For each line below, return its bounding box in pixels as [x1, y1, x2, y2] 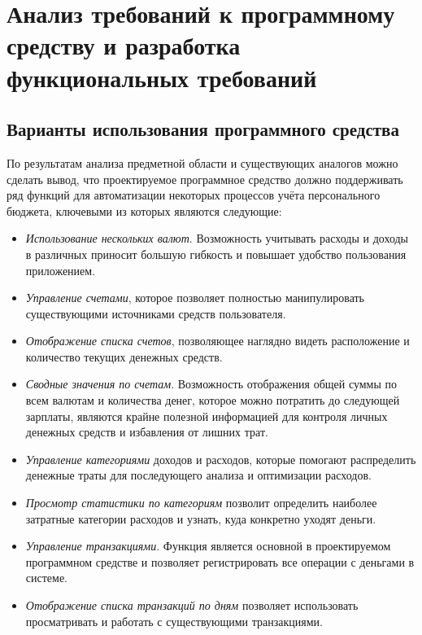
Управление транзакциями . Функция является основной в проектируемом [25, 537, 391, 554]
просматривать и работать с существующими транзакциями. [25, 612, 323, 629]
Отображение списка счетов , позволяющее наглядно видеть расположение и [25, 332, 410, 349]
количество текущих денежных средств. [25, 348, 223, 365]
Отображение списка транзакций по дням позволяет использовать [25, 597, 359, 614]
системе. [25, 569, 68, 586]
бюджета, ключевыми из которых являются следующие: [7, 202, 282, 219]
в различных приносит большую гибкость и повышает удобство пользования [25, 245, 407, 262]
